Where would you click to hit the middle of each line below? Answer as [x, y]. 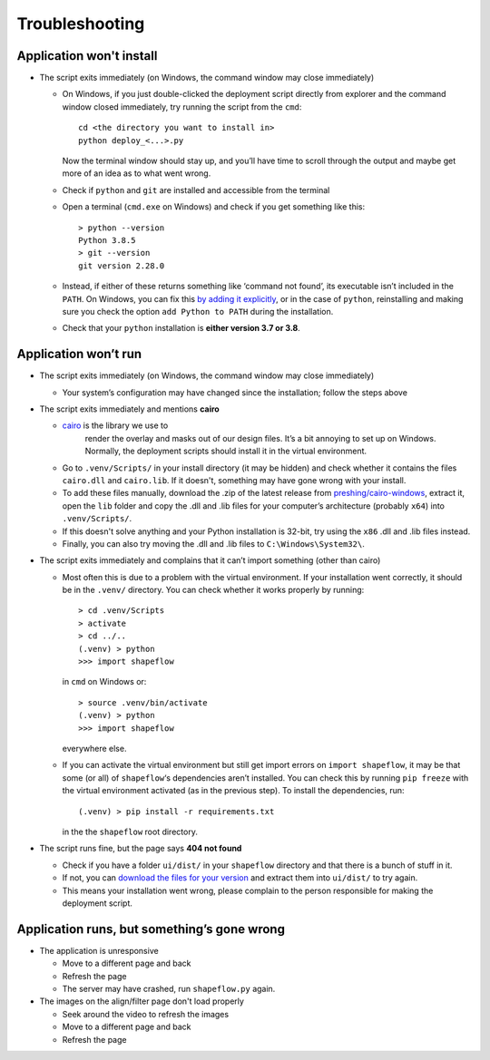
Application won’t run [79, 354]
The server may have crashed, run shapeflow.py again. [169, 988]
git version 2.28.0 [122, 266]
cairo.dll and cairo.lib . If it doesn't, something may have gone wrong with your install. [234, 480]
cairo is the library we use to [115, 425]
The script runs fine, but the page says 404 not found [141, 849]
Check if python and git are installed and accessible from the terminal [196, 190]
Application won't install [87, 56]
